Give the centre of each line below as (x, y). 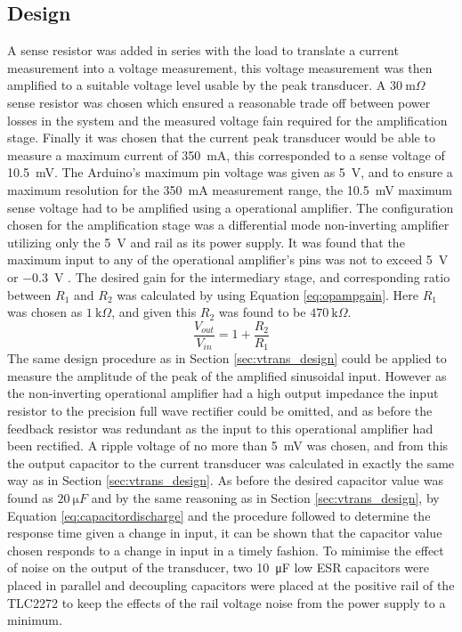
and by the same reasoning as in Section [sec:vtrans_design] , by (265, 497)
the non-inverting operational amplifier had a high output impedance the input (223, 393)
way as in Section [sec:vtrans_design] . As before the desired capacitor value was (225, 480)
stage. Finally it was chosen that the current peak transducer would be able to (221, 138)
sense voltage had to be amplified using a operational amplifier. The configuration (231, 207)
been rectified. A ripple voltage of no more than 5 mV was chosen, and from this (228, 446)
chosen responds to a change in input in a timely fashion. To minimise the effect (226, 550)
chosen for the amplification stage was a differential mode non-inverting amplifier (228, 225)
